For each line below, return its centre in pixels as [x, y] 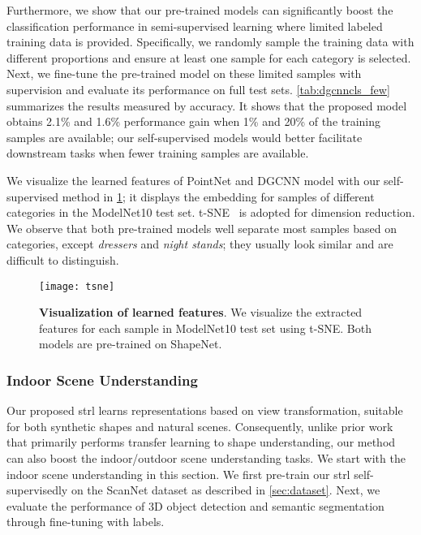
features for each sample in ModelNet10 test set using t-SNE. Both [205, 328]
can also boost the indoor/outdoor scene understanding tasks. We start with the [206, 457]
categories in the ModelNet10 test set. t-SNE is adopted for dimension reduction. [211, 212]
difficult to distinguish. [63, 259]
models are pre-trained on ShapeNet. [131, 344]
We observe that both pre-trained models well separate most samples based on [202, 228]
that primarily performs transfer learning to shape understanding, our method [201, 442]
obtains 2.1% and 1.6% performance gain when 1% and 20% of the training [194, 121]
